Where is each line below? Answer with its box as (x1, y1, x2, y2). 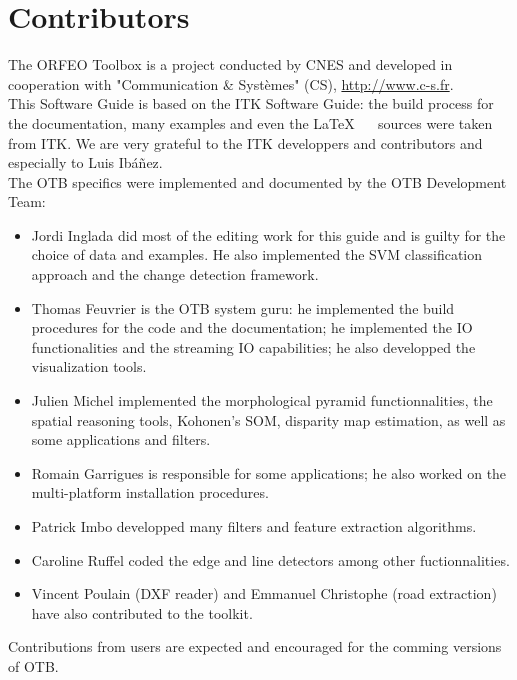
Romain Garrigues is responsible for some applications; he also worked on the (31, 462, 507, 483)
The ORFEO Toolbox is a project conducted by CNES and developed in (8, 54, 453, 75)
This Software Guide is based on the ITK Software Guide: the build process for (8, 93, 494, 114)
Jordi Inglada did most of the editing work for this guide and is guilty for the (31, 224, 506, 245)
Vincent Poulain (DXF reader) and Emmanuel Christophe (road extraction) (31, 583, 497, 604)
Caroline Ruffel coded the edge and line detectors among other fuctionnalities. (31, 549, 510, 570)
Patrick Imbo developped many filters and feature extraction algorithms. (31, 516, 477, 536)
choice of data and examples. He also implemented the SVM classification (31, 244, 483, 265)
